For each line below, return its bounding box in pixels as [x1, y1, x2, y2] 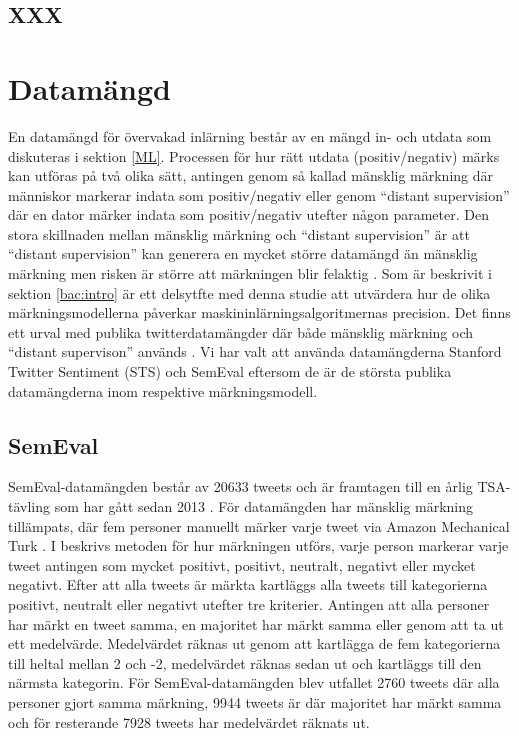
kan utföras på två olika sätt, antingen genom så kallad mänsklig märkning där [8, 165, 494, 186]
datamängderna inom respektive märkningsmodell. [8, 380, 318, 401]
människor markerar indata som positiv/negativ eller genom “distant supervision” [8, 184, 510, 205]
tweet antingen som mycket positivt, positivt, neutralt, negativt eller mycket [8, 554, 476, 575]
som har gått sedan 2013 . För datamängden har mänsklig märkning [54, 496, 474, 517]
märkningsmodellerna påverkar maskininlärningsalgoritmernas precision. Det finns [8, 302, 511, 323]
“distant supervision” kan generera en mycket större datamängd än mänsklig [8, 243, 478, 264]
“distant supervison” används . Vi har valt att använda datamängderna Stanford [8, 341, 502, 362]
